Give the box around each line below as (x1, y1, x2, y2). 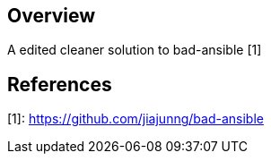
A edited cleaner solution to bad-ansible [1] (7, 42, 262, 58)
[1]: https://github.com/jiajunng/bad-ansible (7, 111, 264, 127)
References (7, 72, 112, 96)
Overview (7, 4, 96, 27)
